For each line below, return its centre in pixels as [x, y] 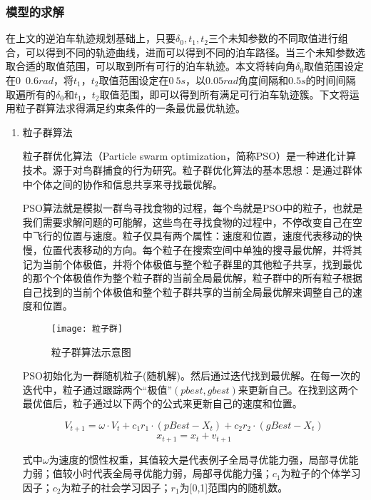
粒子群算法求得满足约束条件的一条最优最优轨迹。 [130, 108]
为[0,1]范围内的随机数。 [234, 488]
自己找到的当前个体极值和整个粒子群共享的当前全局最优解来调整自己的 [187, 291]
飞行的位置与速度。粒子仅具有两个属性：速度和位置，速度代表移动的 [192, 236]
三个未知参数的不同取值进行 [273, 38]
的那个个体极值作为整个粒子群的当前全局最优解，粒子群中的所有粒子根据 [192, 278]
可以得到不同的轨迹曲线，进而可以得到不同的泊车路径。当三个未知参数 [190, 52]
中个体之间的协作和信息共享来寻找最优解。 [122, 184]
